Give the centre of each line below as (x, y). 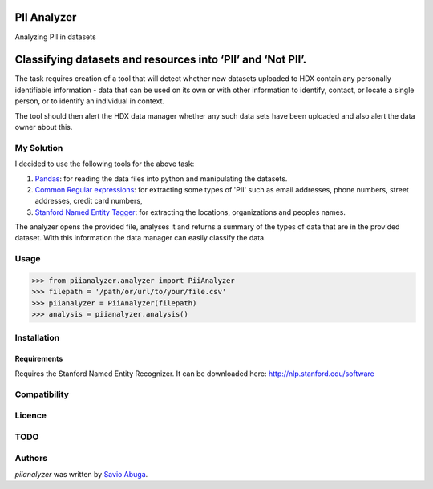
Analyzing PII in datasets (55, 37)
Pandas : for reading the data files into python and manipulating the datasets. (161, 178)
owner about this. (44, 127)
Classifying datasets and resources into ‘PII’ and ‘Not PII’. (161, 60)
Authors (31, 459)
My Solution (39, 148)
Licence (31, 415)
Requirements (39, 359)
